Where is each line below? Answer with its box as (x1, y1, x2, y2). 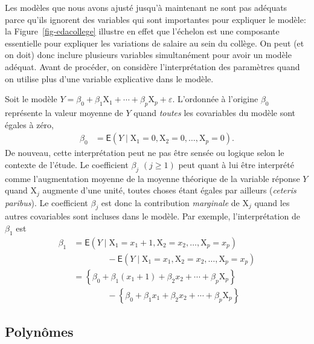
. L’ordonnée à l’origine (172, 92, 258, 105)
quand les (254, 196, 290, 209)
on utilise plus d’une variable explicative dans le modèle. (5, 72, 214, 85)
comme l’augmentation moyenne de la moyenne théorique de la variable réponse (5, 172, 300, 184)
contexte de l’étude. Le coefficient (5, 158, 129, 170)
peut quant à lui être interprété (178, 158, 294, 170)
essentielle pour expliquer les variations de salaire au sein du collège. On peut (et (5, 36, 304, 49)
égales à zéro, (5, 118, 54, 131)
